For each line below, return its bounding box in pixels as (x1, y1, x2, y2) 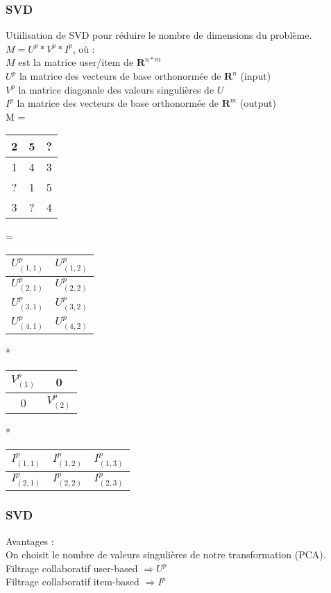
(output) (239, 96, 276, 110)
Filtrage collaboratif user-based (6, 560, 138, 575)
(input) (240, 69, 271, 83)
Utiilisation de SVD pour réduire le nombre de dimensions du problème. (6, 28, 312, 42)
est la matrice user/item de (18, 55, 134, 69)
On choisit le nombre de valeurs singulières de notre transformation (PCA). (6, 547, 326, 562)
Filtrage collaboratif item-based (6, 574, 139, 589)
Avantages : (6, 533, 54, 548)
